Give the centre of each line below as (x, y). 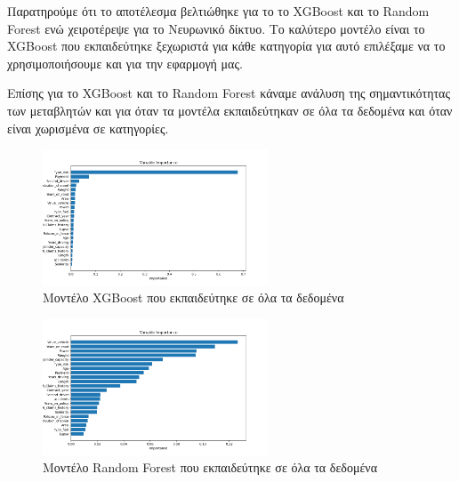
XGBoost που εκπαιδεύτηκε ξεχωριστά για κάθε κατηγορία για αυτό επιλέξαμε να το (226, 46)
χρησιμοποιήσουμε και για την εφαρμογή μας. (125, 63)
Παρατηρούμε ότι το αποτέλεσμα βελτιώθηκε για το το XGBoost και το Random (218, 11)
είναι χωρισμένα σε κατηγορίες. (88, 128)
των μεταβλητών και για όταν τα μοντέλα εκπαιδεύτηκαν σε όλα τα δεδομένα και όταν (230, 110)
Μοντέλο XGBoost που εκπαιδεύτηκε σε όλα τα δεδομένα (193, 297)
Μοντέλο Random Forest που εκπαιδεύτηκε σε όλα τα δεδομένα (210, 467)
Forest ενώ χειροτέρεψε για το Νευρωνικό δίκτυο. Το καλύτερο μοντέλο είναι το (216, 28)
